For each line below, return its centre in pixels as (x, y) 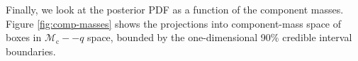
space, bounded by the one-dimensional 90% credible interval (220, 37)
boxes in (24, 37)
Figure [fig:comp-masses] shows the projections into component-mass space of (174, 23)
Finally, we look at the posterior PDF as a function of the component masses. (175, 9)
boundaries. (31, 51)
